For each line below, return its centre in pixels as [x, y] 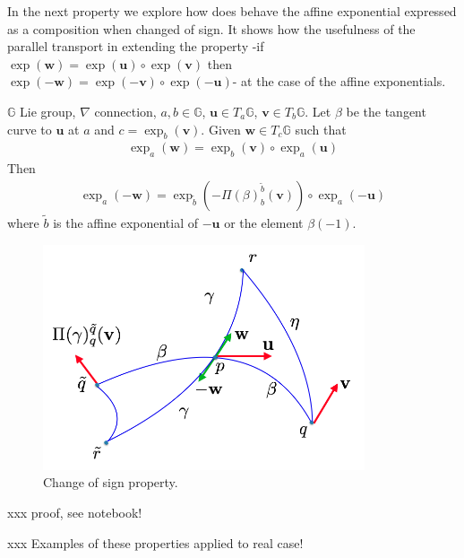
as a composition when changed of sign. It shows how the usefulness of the [211, 28]
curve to [30, 129]
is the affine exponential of [126, 223]
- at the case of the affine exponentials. [339, 81]
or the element [264, 223]
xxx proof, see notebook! [75, 512]
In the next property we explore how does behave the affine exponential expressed [232, 11]
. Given [221, 129]
